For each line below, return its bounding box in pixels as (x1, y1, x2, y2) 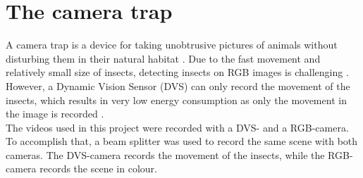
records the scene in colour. (39, 161, 157, 176)
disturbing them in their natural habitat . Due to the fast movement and (6, 51, 321, 65)
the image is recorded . (6, 106, 104, 121)
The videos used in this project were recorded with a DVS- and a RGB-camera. (6, 120, 349, 134)
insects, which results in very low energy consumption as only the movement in (6, 92, 347, 107)
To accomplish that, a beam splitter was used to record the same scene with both (6, 134, 358, 148)
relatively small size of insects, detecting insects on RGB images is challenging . (6, 65, 349, 80)
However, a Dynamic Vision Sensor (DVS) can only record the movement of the (6, 78, 350, 93)
